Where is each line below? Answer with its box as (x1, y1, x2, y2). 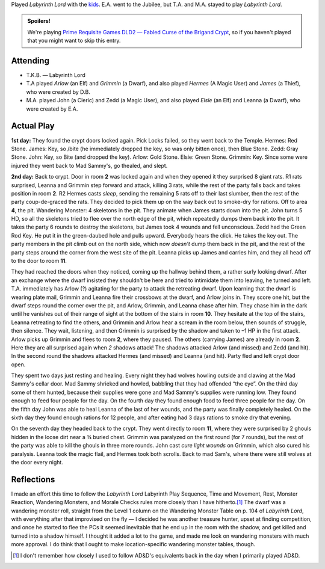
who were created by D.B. (26, 88, 90, 96)
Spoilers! (27, 17, 51, 25)
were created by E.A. (26, 105, 78, 112)
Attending (11, 55, 49, 66)
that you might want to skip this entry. (27, 37, 121, 45)
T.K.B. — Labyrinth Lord (26, 72, 85, 79)
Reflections (11, 474, 55, 484)
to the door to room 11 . (11, 257, 67, 265)
